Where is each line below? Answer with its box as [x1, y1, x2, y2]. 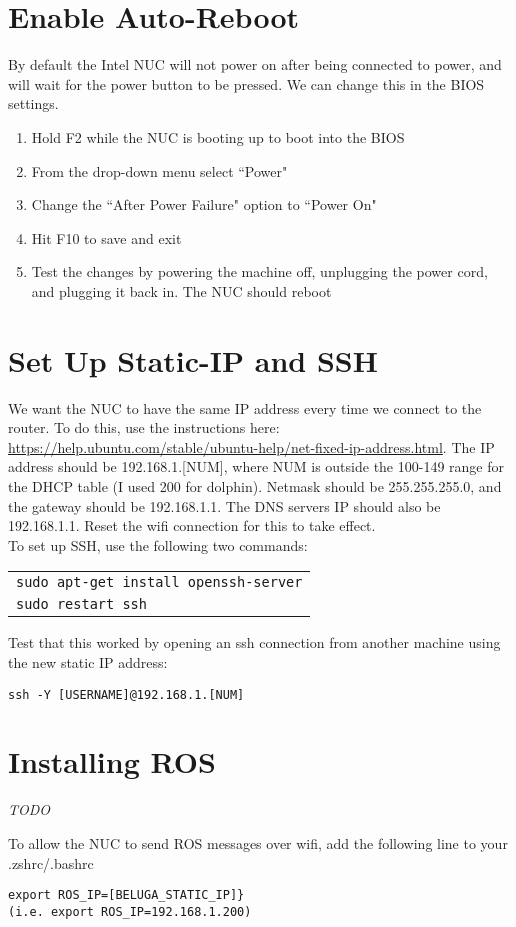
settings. [8, 93, 59, 114]
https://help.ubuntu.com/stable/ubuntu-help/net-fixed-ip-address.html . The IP [8, 436, 495, 457]
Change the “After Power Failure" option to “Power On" [31, 194, 377, 215]
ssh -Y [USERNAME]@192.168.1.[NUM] [8, 687, 245, 702]
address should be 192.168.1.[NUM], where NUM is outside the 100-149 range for [8, 456, 504, 477]
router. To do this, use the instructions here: [8, 417, 280, 438]
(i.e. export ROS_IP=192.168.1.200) [8, 904, 252, 919]
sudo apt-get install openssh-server [16, 574, 303, 591]
